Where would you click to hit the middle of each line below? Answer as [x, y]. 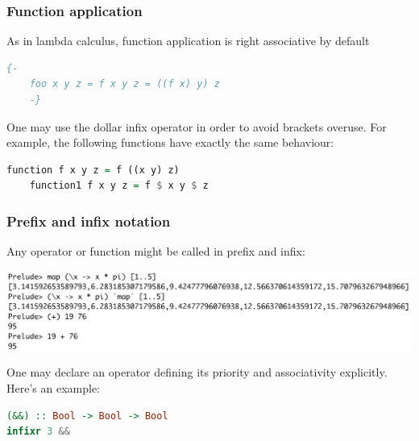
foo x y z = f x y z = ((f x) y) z [124, 84]
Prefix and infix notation [89, 220]
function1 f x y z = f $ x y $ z [119, 186]
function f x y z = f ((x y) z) [93, 170]
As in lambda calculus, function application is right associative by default [188, 41]
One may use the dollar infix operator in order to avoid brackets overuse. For [197, 126]
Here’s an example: [53, 387]
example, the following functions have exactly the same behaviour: [170, 142]
